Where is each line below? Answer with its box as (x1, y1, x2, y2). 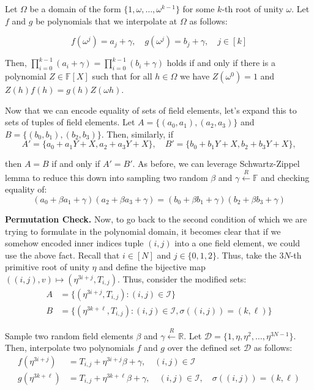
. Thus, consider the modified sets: (117, 272, 247, 285)
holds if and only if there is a (166, 56, 275, 69)
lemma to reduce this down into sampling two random (5, 171, 208, 183)
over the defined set (167, 341, 241, 354)
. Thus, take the (217, 248, 277, 261)
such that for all (92, 69, 152, 82)
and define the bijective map (99, 260, 206, 273)
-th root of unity (222, 2, 283, 15)
